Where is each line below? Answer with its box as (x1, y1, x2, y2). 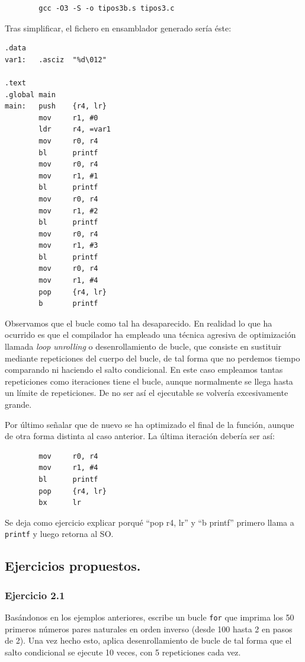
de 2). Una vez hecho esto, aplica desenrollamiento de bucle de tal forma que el (5, 634, 292, 647)
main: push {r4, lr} (5, 102, 107, 111)
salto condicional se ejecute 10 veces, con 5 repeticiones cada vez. (5, 645, 241, 658)
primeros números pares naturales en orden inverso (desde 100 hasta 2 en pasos (5, 622, 293, 635)
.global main (5, 90, 56, 99)
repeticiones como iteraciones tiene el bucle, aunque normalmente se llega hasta (5, 375, 293, 387)
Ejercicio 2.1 (5, 587, 65, 602)
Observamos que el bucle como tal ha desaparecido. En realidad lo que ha (5, 316, 272, 329)
